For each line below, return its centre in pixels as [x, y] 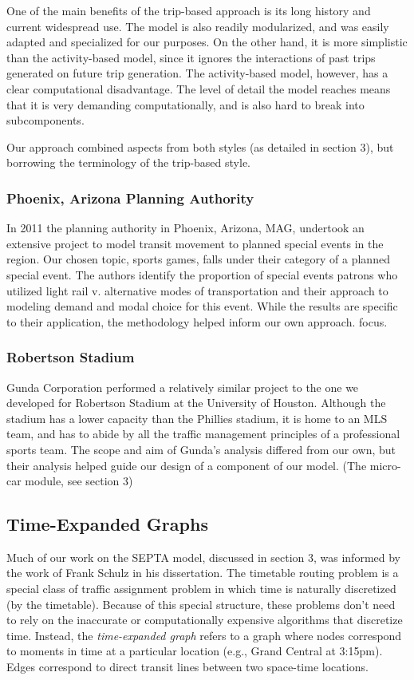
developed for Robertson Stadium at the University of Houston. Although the [196, 403]
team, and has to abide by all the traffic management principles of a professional [203, 434]
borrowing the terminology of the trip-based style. [128, 162]
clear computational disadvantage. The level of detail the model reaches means [199, 88]
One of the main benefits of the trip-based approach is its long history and [189, 10]
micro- [385, 465]
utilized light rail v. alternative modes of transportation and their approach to [197, 290]
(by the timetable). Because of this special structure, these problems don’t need [201, 604]
